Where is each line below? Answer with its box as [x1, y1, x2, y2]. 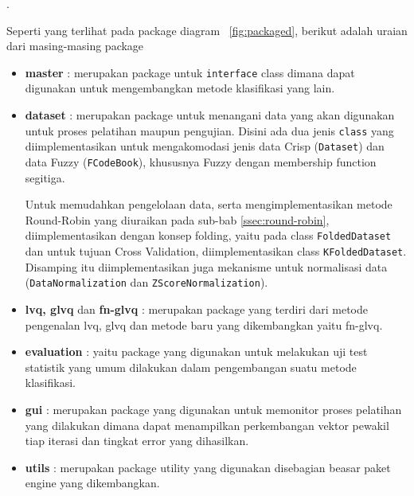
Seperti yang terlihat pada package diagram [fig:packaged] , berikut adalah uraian [6, 21, 408, 38]
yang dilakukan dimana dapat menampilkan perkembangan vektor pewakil [25, 416, 389, 433]
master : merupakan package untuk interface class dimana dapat [25, 64, 355, 80]
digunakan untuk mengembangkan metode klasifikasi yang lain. [25, 80, 335, 96]
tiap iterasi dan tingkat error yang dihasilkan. [25, 432, 249, 449]
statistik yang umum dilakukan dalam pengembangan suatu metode [25, 358, 357, 375]
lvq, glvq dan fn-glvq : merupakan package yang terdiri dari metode [25, 300, 368, 317]
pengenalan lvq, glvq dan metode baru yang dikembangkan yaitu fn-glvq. [25, 316, 383, 333]
